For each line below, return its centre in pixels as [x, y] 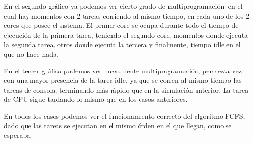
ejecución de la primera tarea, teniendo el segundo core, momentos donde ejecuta [126, 35]
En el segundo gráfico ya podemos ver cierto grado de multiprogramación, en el [123, 6]
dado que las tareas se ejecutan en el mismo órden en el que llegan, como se [118, 125]
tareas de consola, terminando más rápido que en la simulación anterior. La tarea [126, 89]
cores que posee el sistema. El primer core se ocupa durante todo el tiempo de [121, 25]
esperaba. [18, 135]
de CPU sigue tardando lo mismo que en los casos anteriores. [96, 99]
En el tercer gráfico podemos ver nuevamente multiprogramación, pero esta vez [123, 70]
